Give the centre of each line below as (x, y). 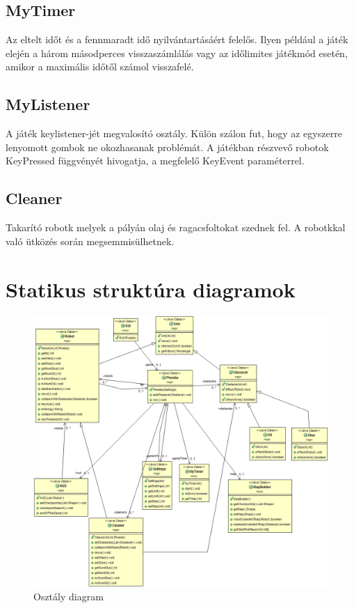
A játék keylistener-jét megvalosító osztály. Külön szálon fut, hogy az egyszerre (174, 133)
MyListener (48, 104)
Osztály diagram (69, 597)
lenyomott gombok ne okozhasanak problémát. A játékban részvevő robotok (167, 147)
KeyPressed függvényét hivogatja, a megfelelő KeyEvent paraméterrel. (155, 161)
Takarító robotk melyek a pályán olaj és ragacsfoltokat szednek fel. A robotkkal (176, 227)
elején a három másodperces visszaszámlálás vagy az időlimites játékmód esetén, (177, 53)
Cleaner (34, 198)
